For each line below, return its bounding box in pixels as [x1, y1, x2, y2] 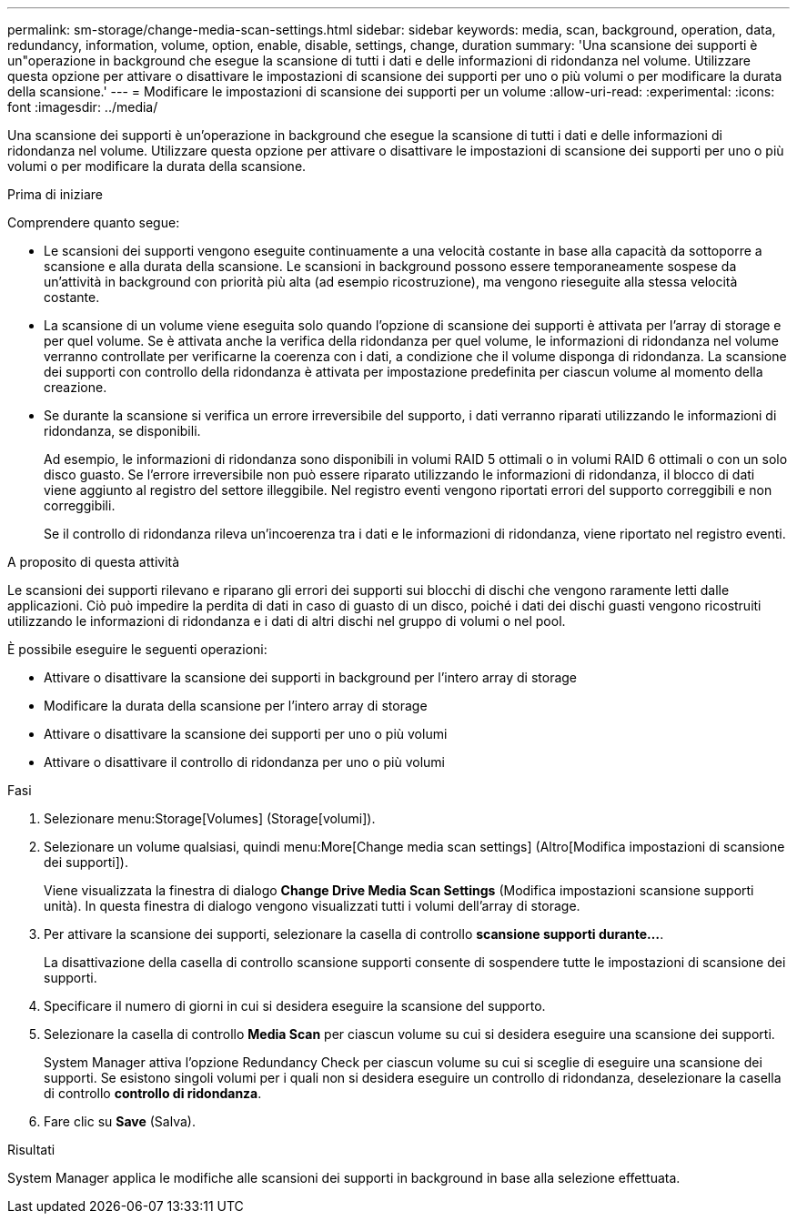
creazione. [44, 379, 107, 395]
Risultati [7, 1142, 55, 1157]
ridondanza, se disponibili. [44, 423, 201, 439]
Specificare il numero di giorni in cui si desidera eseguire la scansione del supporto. [44, 998, 546, 1014]
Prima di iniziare [7, 187, 103, 202]
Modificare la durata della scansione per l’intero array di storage [44, 698, 428, 713]
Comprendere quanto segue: [7, 215, 180, 230]
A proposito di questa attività [7, 554, 180, 570]
